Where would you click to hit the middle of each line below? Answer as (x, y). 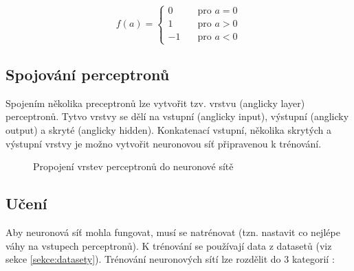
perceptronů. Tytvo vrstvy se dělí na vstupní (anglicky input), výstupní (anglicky (177, 116)
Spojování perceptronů (88, 74)
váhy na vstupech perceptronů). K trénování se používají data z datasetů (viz (169, 245)
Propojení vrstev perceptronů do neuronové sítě (133, 166)
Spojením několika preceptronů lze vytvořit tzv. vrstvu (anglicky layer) (155, 103)
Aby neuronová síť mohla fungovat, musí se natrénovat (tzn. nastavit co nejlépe (173, 232)
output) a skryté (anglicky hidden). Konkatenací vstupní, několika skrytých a (169, 129)
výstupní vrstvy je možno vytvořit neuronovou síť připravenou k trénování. (164, 143)
